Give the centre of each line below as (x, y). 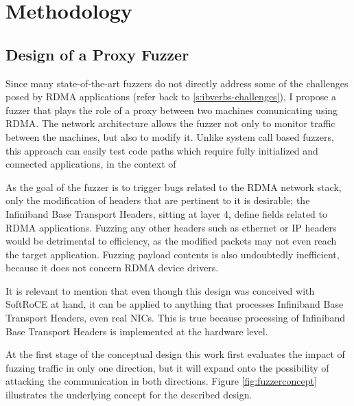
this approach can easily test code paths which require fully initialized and (162, 150)
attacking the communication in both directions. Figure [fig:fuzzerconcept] (161, 381)
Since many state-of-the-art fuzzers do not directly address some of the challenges (177, 83)
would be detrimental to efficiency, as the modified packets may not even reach (171, 241)
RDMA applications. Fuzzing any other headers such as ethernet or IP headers (171, 227)
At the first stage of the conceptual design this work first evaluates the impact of (175, 354)
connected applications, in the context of (91, 164)
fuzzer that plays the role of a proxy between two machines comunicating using (172, 110)
